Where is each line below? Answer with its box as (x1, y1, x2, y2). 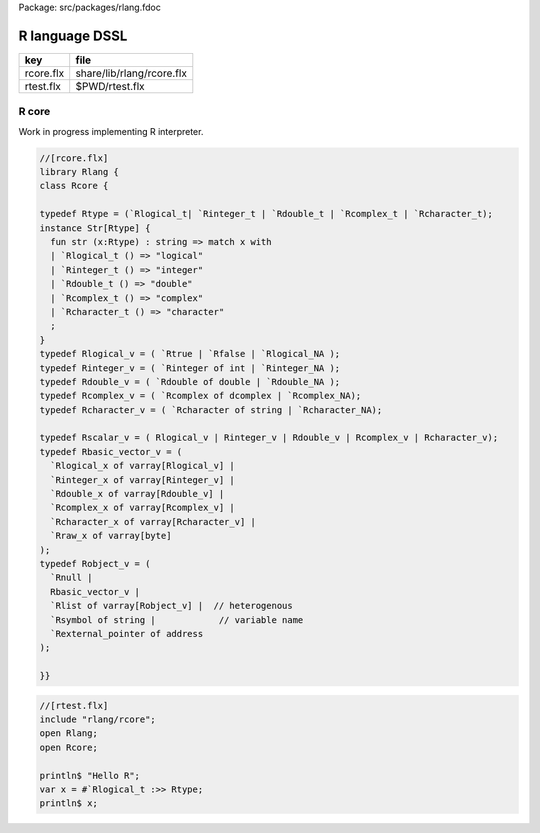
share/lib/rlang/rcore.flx (75, 66, 187, 80)
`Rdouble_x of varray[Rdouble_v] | (50, 488, 225, 500)
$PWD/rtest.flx (75, 79, 145, 93)
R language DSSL (18, 27, 128, 44)
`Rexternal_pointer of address (50, 628, 204, 639)
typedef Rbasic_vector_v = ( (39, 446, 183, 457)
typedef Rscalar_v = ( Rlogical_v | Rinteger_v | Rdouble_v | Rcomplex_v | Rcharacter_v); (39, 432, 499, 444)
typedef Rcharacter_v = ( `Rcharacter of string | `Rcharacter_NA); (39, 404, 383, 415)
